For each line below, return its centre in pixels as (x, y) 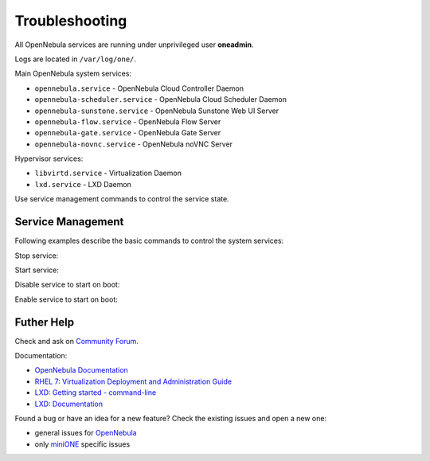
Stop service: (37, 256)
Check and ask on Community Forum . (77, 341)
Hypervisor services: (49, 158)
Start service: (37, 270)
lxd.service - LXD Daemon (83, 184)
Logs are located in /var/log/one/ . (76, 59)
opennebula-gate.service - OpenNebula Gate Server (128, 133)
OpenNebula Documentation (82, 370)
